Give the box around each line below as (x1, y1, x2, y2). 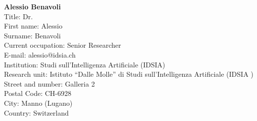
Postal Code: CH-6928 (4, 88, 71, 98)
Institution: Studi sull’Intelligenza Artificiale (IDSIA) (4, 59, 165, 69)
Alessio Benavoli (4, 1, 61, 11)
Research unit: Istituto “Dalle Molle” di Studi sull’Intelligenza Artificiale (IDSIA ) (4, 69, 254, 79)
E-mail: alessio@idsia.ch (4, 49, 76, 60)
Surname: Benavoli (4, 30, 61, 40)
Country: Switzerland (4, 107, 69, 118)
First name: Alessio (4, 21, 62, 31)
